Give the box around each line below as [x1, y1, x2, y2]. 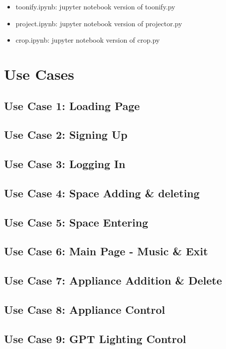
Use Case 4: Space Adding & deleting [4, 185, 200, 200]
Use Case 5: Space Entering [4, 214, 148, 230]
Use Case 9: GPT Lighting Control [4, 331, 186, 346]
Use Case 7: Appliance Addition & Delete [4, 273, 222, 288]
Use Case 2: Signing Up [4, 127, 128, 142]
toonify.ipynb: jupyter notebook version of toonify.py [15, 1, 176, 11]
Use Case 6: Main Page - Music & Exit [4, 243, 208, 259]
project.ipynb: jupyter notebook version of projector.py [15, 18, 182, 28]
